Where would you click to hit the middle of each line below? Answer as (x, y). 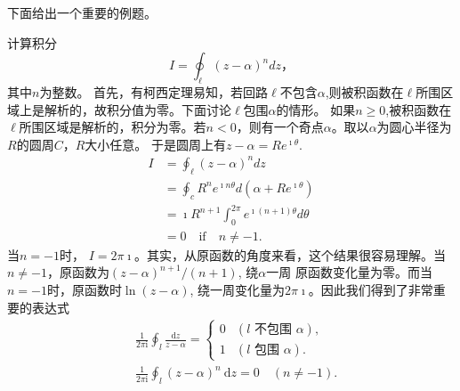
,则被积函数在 (364, 91)
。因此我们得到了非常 (371, 290)
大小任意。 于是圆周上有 (155, 144)
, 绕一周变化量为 (238, 290)
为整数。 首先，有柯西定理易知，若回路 (154, 91)
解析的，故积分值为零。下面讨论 (137, 109)
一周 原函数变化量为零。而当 (349, 272)
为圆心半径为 (414, 127)
